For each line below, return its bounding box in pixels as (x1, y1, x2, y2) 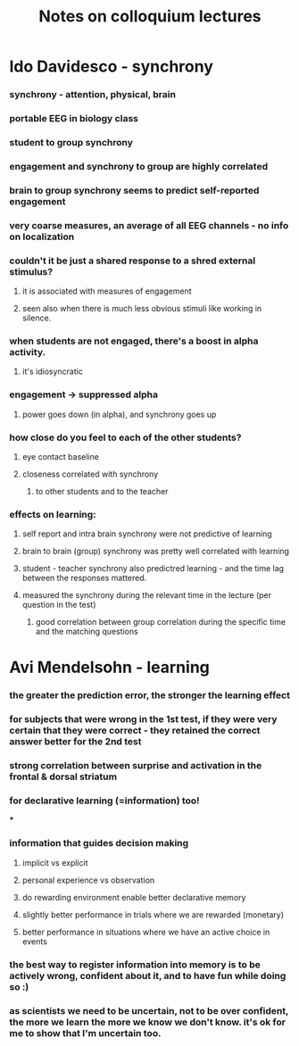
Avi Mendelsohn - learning (9, 658, 210, 677)
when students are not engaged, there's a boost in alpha (9, 335, 259, 347)
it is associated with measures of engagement (21, 286, 192, 296)
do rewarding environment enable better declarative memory (21, 892, 246, 902)
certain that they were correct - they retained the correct (9, 725, 261, 737)
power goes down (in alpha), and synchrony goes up (21, 409, 217, 419)
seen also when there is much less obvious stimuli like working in (21, 303, 262, 314)
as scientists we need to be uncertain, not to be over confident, (9, 1004, 289, 1017)
